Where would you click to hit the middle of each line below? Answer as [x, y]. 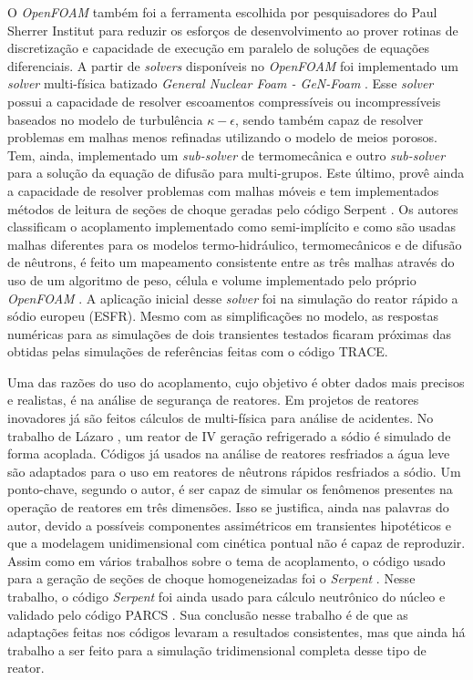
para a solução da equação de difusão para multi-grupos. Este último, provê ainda [236, 173]
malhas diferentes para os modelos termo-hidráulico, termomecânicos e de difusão [235, 244]
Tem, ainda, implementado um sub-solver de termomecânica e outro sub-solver [226, 155]
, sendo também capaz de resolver [329, 119]
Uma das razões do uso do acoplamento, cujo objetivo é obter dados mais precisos [236, 381]
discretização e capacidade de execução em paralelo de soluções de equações [219, 48]
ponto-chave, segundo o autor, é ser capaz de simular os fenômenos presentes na [230, 489]
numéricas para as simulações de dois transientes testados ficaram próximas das [230, 333]
